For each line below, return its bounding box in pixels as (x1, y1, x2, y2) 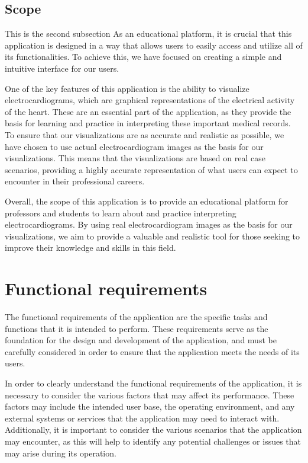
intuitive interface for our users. (5, 62, 119, 74)
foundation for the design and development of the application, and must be (5, 334, 277, 346)
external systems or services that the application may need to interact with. (5, 411, 280, 424)
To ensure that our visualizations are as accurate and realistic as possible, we (5, 128, 284, 141)
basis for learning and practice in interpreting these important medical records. (5, 117, 291, 129)
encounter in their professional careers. (5, 175, 145, 187)
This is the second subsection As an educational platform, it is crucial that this (5, 27, 292, 40)
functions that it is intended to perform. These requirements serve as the (5, 322, 268, 334)
